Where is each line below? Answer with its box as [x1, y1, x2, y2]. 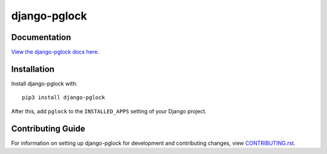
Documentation [11, 32, 71, 42]
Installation [11, 64, 54, 74]
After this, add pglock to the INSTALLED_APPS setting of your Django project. [11, 107, 207, 115]
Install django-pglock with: [11, 79, 78, 87]
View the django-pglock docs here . [11, 49, 99, 56]
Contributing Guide [11, 123, 85, 133]
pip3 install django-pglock [22, 94, 105, 101]
